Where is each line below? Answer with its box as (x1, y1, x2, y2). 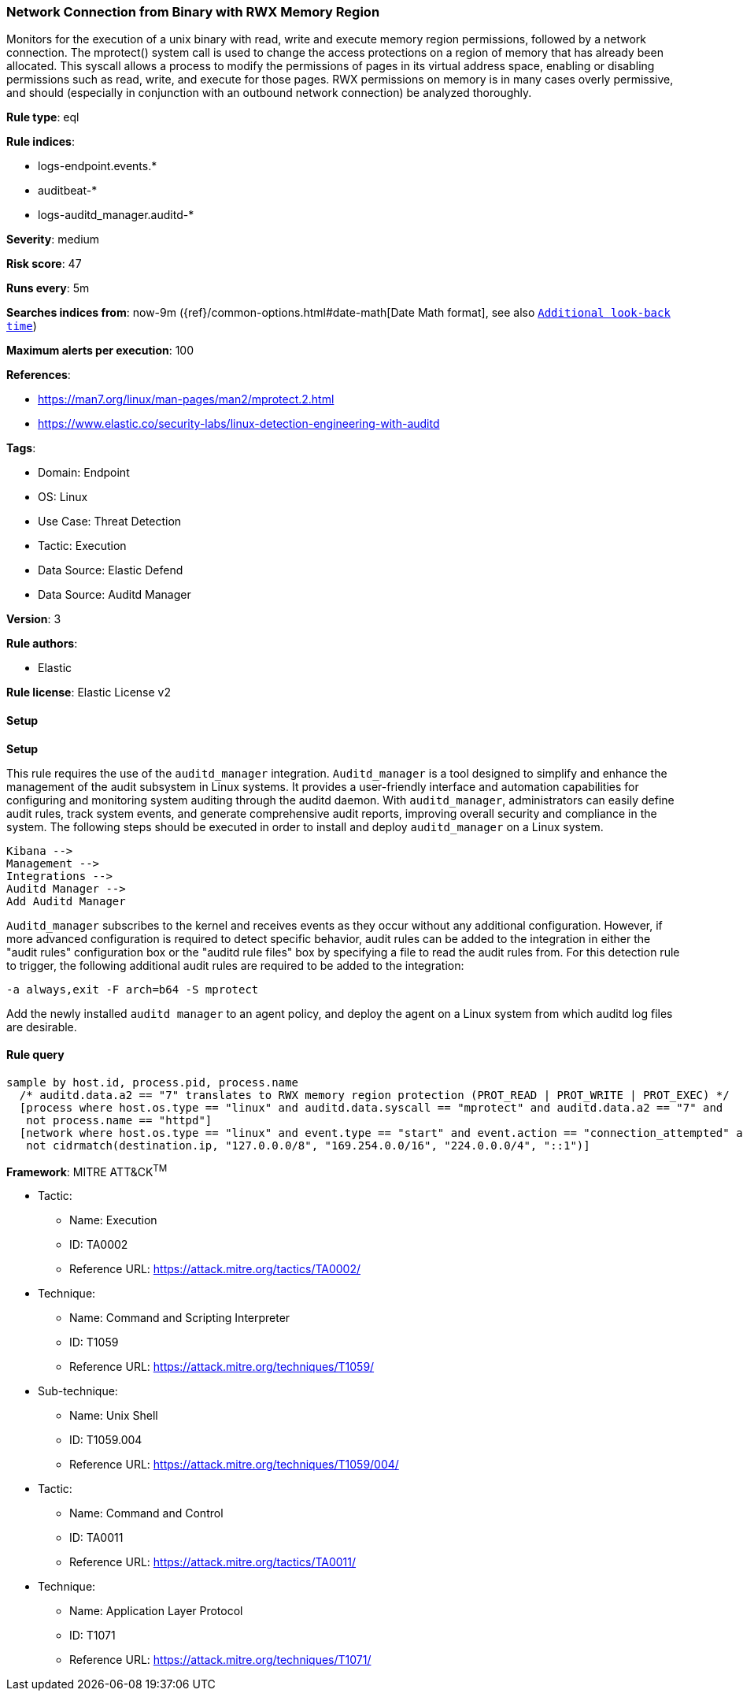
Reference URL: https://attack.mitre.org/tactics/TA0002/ (69, 1262, 361, 1276)
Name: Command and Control (69, 1506, 224, 1521)
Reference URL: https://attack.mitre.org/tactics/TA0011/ (69, 1555, 357, 1569)
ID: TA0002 (69, 1238, 128, 1252)
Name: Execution (69, 1213, 157, 1227)
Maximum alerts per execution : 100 (6, 343, 194, 358)
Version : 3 (6, 612, 61, 626)
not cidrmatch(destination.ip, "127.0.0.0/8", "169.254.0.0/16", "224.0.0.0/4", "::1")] (26, 1138, 590, 1152)
